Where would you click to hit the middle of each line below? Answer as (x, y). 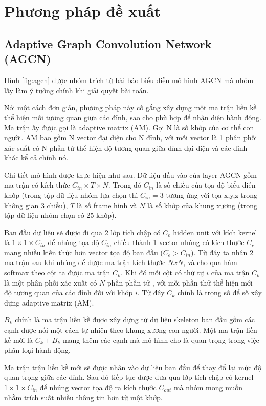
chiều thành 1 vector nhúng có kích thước (179, 242)
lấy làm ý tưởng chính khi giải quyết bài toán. (76, 90)
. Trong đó (125, 185)
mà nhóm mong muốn (208, 387)
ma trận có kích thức (37, 185)
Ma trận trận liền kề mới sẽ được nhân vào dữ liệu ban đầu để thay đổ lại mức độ (133, 367)
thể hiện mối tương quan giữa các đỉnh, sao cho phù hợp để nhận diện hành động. (133, 117)
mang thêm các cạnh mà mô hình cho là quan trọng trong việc (161, 340)
